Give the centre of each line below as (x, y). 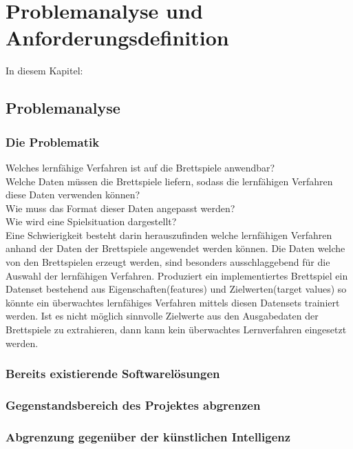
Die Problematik (53, 142)
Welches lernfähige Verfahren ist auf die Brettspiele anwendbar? (140, 167)
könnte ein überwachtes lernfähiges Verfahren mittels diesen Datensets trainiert (173, 302)
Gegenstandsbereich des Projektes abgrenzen (133, 405)
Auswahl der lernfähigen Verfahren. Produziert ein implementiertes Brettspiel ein (177, 275)
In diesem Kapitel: (44, 71)
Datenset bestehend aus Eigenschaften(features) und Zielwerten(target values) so (176, 289)
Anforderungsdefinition (117, 38)
